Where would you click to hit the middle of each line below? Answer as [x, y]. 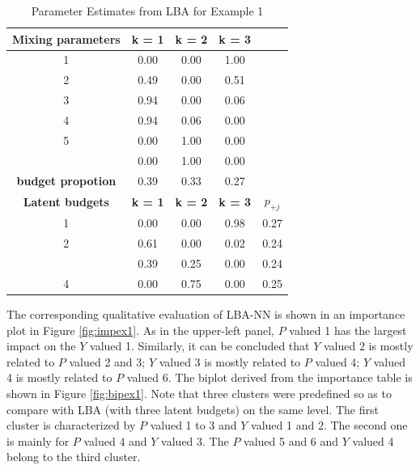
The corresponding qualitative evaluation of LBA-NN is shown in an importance [206, 314]
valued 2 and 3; [107, 361]
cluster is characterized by [71, 425]
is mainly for [38, 440]
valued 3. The [195, 440]
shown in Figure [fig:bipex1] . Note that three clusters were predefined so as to [199, 393]
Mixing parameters [66, 38]
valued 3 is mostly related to [230, 361]
